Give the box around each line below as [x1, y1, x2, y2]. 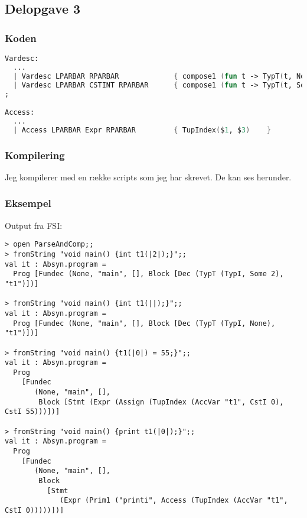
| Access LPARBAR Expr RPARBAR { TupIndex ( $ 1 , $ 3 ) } [13, 125, 272, 134]
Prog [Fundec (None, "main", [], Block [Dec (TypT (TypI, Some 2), [13, 270, 284, 279]
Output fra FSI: [5, 219, 63, 231]
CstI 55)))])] [5, 407, 60, 416]
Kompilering [5, 147, 65, 162]
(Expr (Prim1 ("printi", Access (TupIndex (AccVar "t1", [60, 496, 288, 505]
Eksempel [5, 196, 51, 211]
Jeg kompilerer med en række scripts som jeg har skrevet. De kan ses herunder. [5, 170, 292, 183]
